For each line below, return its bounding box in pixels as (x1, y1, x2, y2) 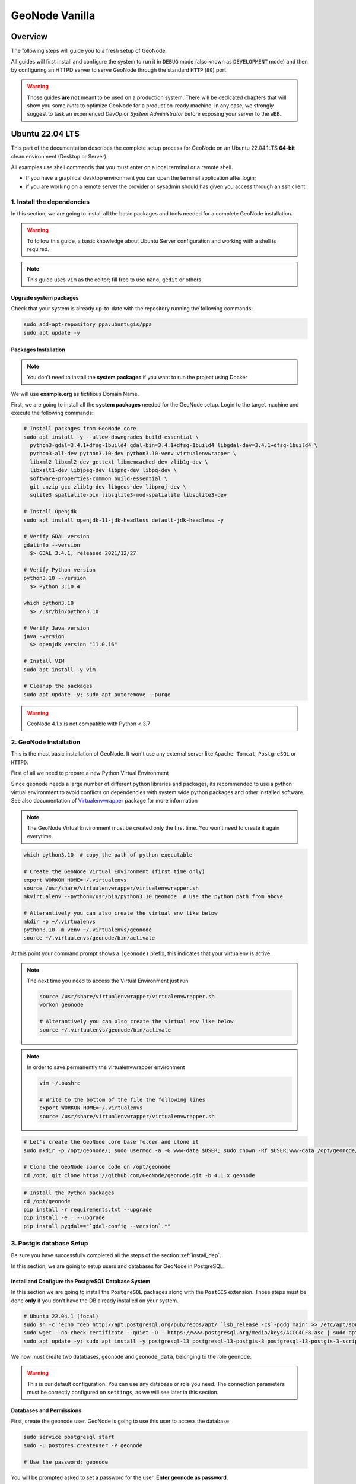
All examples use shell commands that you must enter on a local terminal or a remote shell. (11, 164, 234, 171)
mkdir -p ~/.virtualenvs (23, 918, 96, 925)
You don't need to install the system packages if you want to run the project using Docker (27, 374, 247, 381)
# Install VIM (23, 658, 65, 665)
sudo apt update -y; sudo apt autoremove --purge (23, 691, 171, 697)
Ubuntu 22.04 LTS (11, 129, 80, 139)
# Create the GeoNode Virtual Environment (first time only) (23, 868, 205, 875)
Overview (11, 31, 48, 42)
